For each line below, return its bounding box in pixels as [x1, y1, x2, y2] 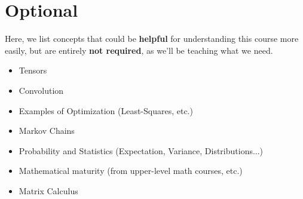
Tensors [19, 64, 47, 76]
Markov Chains [19, 124, 75, 137]
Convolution [19, 84, 64, 96]
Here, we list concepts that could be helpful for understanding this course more [5, 32, 299, 45]
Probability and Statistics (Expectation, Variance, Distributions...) [19, 144, 264, 157]
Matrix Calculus [19, 184, 78, 197]
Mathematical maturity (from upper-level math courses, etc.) [19, 164, 243, 177]
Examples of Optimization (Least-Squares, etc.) [19, 104, 193, 117]
